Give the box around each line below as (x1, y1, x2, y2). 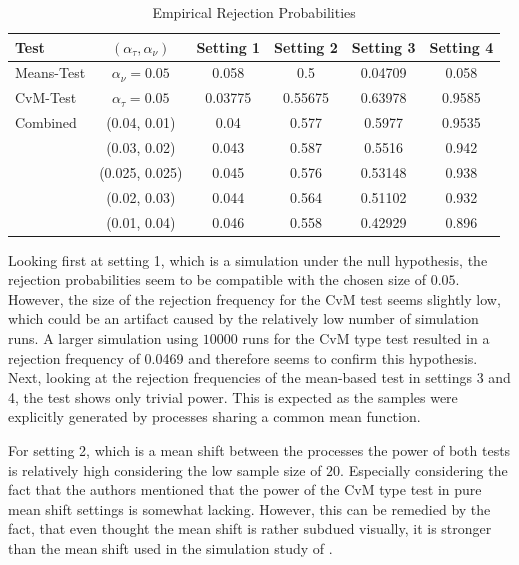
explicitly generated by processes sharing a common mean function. (8, 406, 421, 427)
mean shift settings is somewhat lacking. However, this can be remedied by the (8, 498, 491, 519)
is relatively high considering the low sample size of (8, 459, 322, 480)
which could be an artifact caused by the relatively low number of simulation (8, 308, 479, 329)
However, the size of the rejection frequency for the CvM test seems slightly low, (8, 288, 501, 309)
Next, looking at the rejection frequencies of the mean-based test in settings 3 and (8, 367, 511, 388)
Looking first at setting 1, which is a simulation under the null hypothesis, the (8, 249, 488, 270)
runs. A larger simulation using (8, 327, 199, 348)
